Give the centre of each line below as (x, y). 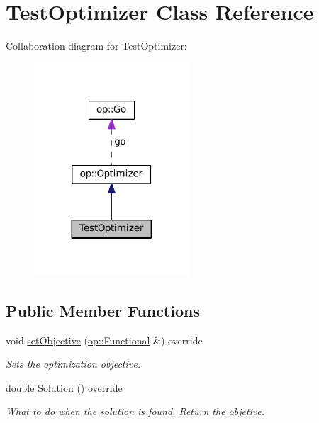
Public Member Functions (103, 310)
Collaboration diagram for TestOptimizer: (96, 46)
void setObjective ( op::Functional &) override (104, 340)
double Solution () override (64, 387)
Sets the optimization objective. (73, 364)
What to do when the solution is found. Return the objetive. (135, 411)
